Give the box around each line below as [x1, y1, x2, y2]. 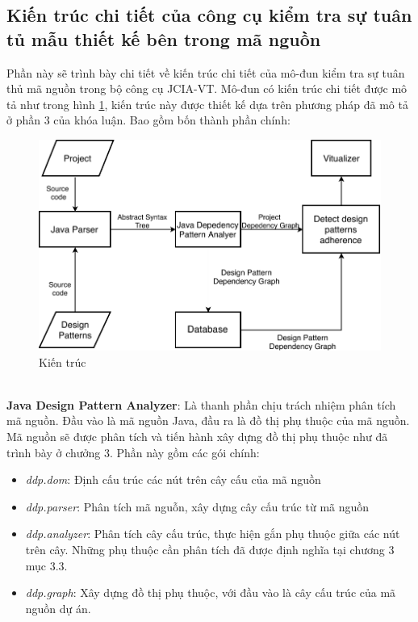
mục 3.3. [25, 557, 68, 574]
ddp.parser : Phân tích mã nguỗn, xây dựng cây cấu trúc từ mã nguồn [25, 498, 370, 515]
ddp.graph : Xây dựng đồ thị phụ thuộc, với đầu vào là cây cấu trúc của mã [25, 584, 396, 601]
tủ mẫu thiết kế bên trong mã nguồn [6, 26, 321, 51]
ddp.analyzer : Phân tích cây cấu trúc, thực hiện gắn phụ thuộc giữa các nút [25, 525, 400, 542]
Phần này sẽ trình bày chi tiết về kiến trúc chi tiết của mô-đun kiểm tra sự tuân [6, 64, 405, 81]
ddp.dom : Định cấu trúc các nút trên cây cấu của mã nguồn [25, 471, 321, 488]
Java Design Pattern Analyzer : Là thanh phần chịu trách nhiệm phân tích [6, 396, 396, 413]
